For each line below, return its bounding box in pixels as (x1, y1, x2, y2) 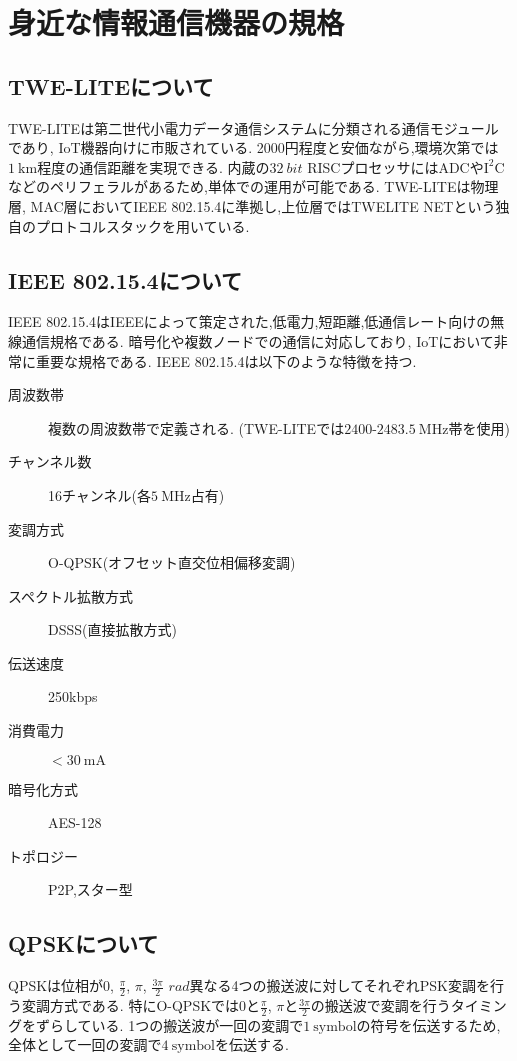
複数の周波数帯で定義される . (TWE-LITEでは (48, 417, 345, 438)
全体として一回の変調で (8, 1034, 162, 1055)
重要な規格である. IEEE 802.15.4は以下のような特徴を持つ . (35, 350, 417, 371)
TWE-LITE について (8, 70, 214, 101)
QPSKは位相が (8, 975, 104, 996)
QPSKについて (8, 928, 159, 959)
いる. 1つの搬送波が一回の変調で (91, 1014, 304, 1035)
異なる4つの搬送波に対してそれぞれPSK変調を (189, 975, 490, 996)
